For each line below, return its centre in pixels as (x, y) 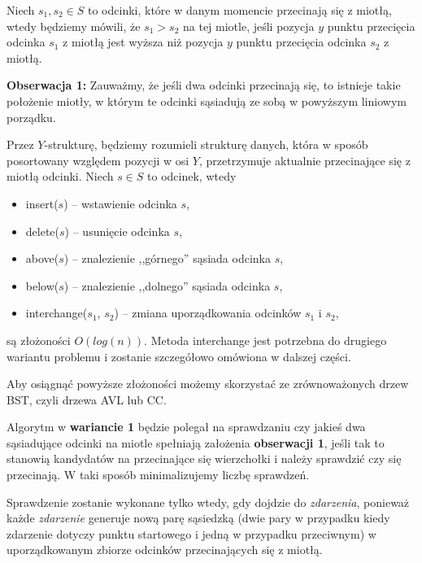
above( (42, 258)
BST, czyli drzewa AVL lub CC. (87, 399)
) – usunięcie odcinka (117, 231)
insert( (42, 203)
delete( (43, 231)
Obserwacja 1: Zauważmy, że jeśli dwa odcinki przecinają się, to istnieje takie (204, 85)
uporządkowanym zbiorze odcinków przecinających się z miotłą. (165, 550)
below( (42, 285)
